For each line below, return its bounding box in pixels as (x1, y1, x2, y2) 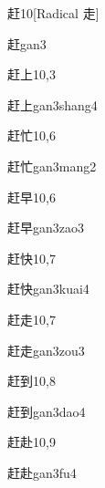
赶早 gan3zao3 (7, 218, 84, 237)
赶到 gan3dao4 (7, 401, 86, 421)
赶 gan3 (7, 34, 47, 53)
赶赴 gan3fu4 (7, 462, 77, 482)
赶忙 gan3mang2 (7, 156, 97, 175)
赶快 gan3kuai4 (7, 279, 89, 298)
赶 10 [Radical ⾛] (7, 4, 100, 22)
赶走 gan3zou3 (7, 340, 85, 359)
